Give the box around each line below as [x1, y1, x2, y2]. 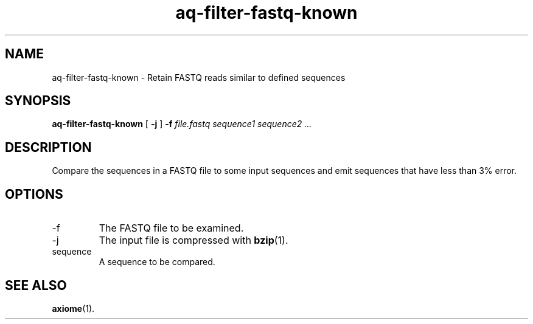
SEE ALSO [5, 277, 67, 293]
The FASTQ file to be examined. [99, 222, 244, 235]
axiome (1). [52, 303, 95, 314]
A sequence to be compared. [99, 257, 215, 267]
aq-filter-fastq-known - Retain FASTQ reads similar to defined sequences [52, 72, 346, 83]
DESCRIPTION [5, 139, 92, 155]
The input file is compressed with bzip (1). [99, 234, 288, 247]
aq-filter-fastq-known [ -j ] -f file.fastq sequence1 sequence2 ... [52, 119, 312, 129]
